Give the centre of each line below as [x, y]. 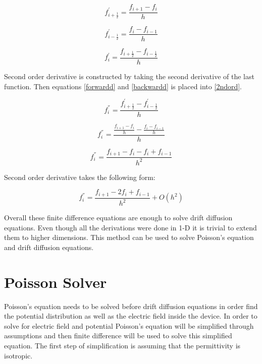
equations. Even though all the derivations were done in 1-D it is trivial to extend [130, 227]
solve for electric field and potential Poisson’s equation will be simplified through [129, 325]
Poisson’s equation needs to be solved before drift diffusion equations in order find [131, 306]
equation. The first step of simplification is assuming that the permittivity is [122, 346]
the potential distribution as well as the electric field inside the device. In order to [131, 316]
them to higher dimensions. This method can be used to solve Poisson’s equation [129, 237]
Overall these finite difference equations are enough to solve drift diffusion [118, 218]
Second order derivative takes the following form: [80, 177]
